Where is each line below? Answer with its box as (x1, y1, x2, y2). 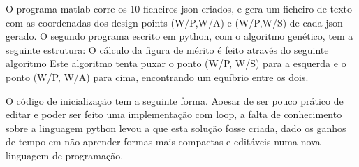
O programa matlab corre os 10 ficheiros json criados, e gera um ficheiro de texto (6, 1, 353, 15)
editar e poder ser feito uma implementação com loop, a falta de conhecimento (6, 107, 342, 122)
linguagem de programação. (6, 147, 124, 162)
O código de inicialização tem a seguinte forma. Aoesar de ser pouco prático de (6, 93, 344, 108)
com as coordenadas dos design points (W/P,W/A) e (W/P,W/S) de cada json (6, 15, 343, 29)
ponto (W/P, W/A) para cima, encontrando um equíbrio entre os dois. (6, 69, 309, 84)
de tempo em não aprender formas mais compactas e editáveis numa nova (6, 134, 321, 149)
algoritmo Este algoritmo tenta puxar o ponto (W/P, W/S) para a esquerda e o (6, 56, 346, 71)
